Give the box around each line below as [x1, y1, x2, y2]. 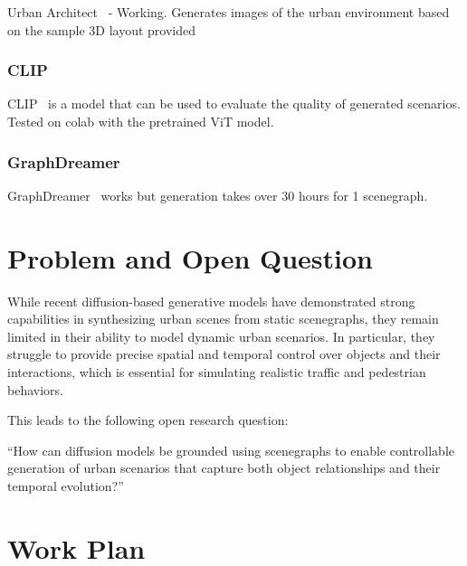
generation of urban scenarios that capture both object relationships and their [7, 458, 441, 477]
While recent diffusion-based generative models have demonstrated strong [7, 291, 415, 310]
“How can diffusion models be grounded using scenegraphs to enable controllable [7, 440, 455, 459]
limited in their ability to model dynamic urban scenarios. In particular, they [7, 326, 435, 345]
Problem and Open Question [7, 239, 374, 276]
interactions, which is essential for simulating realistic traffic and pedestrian [7, 362, 426, 381]
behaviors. [7, 380, 63, 399]
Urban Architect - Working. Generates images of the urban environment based [7, 3, 450, 21]
